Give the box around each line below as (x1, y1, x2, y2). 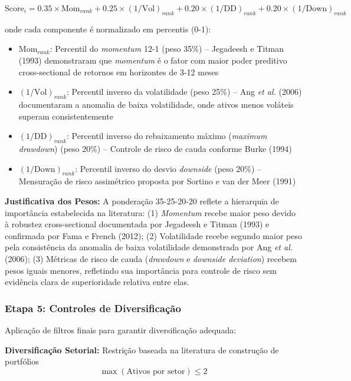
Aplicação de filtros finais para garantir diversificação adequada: (5, 323, 237, 336)
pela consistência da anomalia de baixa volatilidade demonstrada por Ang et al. (5, 241, 293, 253)
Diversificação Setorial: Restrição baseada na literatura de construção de (5, 343, 279, 356)
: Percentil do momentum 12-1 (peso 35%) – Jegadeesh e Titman (50, 42, 284, 55)
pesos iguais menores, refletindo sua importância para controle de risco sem (5, 264, 277, 276)
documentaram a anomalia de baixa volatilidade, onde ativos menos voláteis (18, 98, 294, 110)
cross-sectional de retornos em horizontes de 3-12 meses (18, 65, 219, 78)
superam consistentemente (18, 110, 113, 122)
